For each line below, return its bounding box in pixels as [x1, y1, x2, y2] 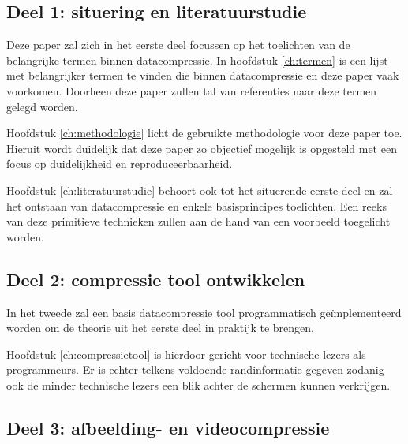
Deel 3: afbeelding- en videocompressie [6, 415, 330, 439]
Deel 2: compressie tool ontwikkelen [6, 267, 305, 291]
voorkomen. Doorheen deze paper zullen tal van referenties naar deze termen [6, 82, 377, 99]
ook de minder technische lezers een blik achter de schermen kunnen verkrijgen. [6, 376, 391, 393]
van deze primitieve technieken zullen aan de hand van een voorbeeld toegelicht [6, 213, 391, 229]
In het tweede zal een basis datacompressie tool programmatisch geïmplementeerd [6, 304, 402, 320]
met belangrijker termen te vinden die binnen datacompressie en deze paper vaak [6, 67, 399, 84]
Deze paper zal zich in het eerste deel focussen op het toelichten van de [6, 36, 350, 53]
